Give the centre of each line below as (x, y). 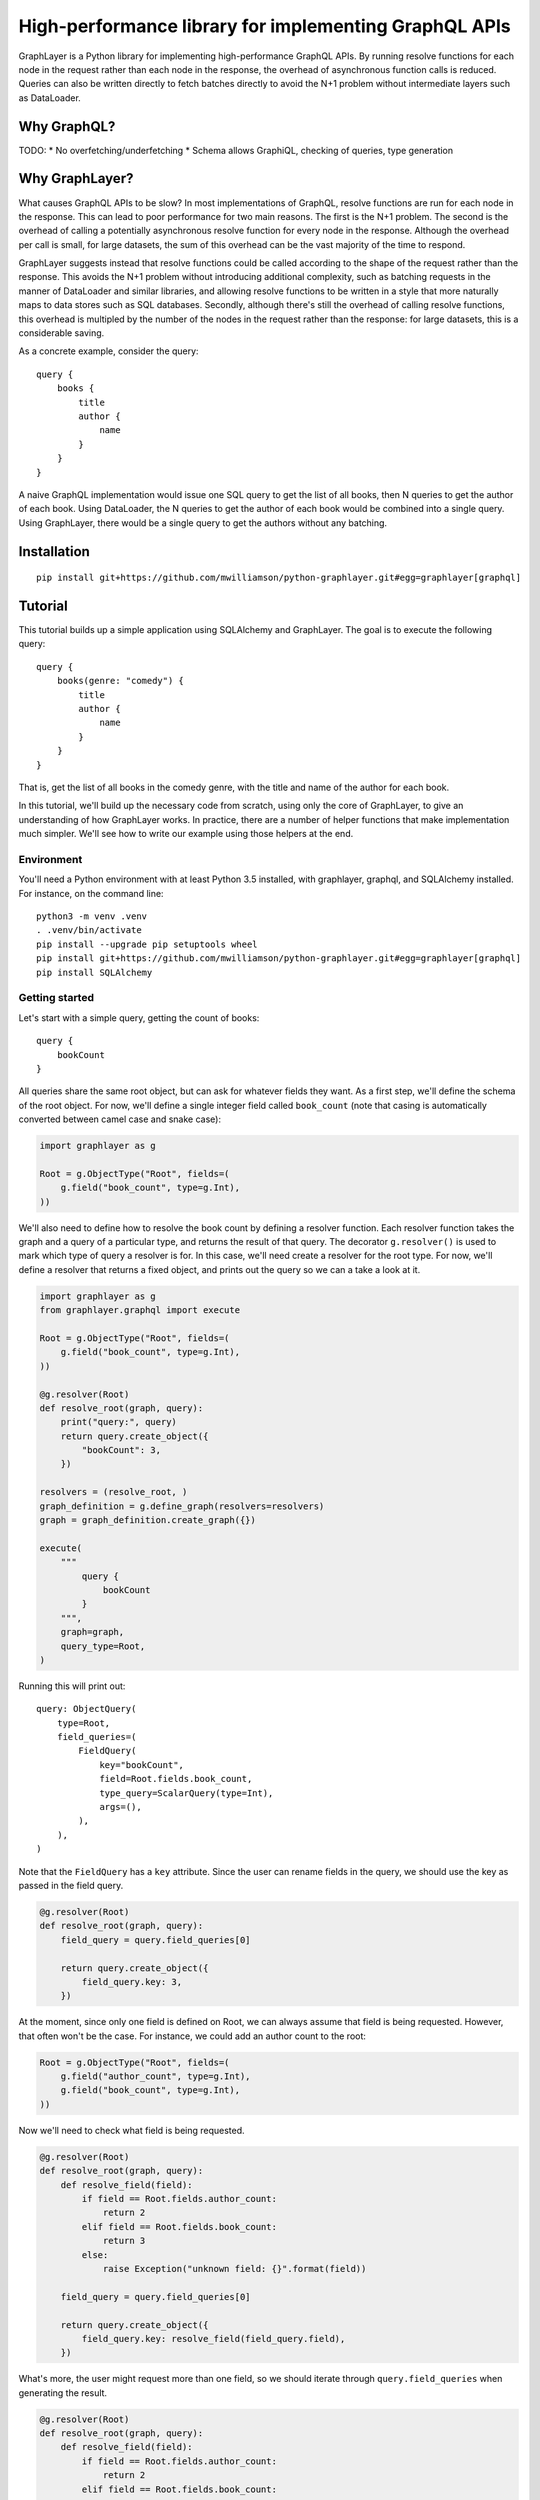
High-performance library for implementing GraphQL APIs (265, 26)
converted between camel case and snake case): (120, 1119)
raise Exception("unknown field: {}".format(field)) (234, 2268)
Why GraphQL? (67, 126)
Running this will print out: (72, 1686)
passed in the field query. (71, 1885)
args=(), (120, 1807)
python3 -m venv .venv (92, 916)
